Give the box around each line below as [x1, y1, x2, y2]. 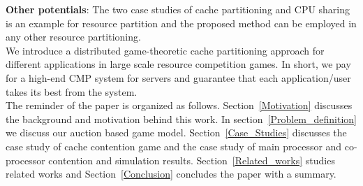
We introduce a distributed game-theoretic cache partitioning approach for [6, 43, 325, 57]
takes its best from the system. [6, 84, 138, 99]
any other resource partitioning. [6, 29, 141, 44]
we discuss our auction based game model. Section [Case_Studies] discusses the [6, 125, 347, 140]
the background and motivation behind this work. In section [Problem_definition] [6, 111, 357, 126]
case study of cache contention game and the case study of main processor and [6, 138, 342, 153]
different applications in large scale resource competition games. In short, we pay [6, 57, 351, 71]
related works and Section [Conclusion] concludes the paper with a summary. [6, 166, 336, 181]
